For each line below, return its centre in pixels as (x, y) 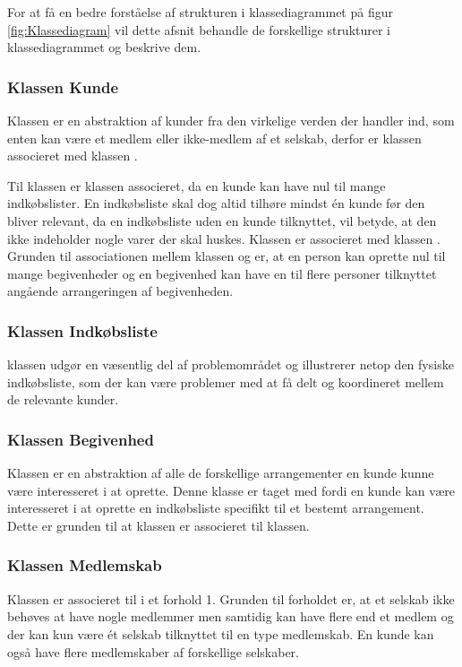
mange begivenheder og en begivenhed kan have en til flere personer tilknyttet (222, 273)
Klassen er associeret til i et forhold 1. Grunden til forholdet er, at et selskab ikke (231, 598)
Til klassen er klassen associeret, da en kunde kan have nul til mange (197, 185)
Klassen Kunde (63, 87)
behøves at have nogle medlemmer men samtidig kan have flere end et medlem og (231, 616)
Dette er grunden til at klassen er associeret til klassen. (158, 525)
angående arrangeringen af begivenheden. (120, 291)
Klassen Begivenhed (81, 439)
